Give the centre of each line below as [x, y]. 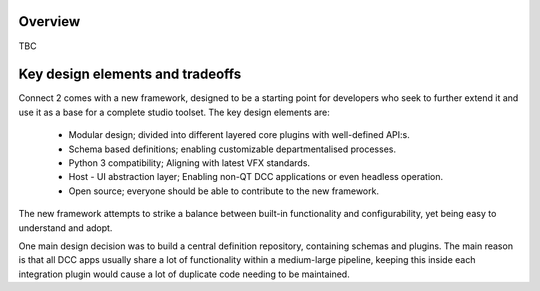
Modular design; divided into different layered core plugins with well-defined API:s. [239, 135]
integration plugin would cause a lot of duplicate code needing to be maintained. [184, 274]
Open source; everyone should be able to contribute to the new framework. [224, 191]
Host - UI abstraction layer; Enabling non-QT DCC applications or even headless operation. [256, 177]
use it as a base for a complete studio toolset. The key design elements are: [174, 112]
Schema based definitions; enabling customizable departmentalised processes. [232, 149]
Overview [49, 21]
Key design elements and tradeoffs [130, 74]
